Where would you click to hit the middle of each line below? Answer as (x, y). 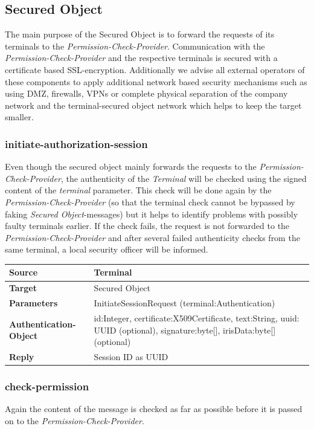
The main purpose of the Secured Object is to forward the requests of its (140, 34)
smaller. (19, 117)
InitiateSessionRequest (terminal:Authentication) (184, 303)
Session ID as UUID (131, 356)
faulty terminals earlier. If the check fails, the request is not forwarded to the (147, 226)
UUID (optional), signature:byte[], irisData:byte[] (185, 330)
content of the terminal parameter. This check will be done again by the (138, 190)
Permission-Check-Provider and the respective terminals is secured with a (141, 58)
